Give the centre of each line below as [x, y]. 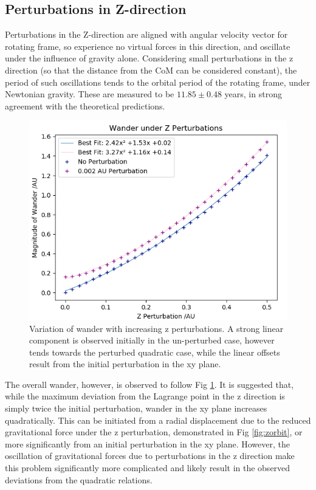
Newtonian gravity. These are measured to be [90, 94]
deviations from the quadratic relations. [79, 479]
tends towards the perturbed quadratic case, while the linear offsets [155, 352]
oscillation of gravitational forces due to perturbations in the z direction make [150, 456]
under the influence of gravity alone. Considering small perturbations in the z [149, 58]
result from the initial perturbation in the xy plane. [125, 364]
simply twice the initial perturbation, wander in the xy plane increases [136, 408]
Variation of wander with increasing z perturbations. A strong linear [156, 328]
